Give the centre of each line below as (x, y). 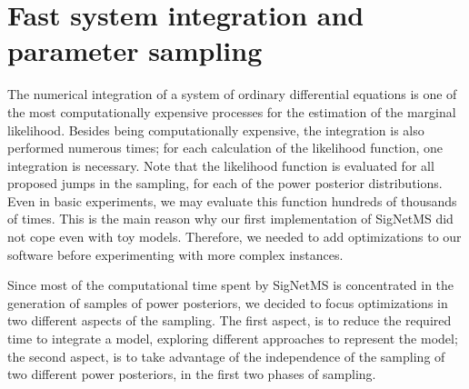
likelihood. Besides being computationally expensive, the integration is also (216, 130)
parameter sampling (135, 50)
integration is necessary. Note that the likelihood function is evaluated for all (221, 165)
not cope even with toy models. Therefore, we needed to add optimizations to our (234, 237)
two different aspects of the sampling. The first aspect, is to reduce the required (230, 320)
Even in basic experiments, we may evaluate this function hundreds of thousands (232, 200)
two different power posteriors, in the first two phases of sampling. (192, 374)
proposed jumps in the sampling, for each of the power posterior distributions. (225, 183)
